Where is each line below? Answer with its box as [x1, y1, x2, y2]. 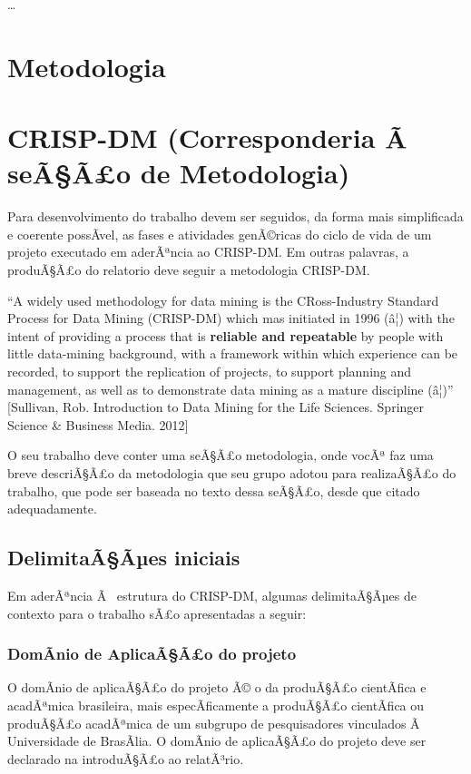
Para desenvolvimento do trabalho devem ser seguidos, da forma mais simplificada [7, 207, 464, 226]
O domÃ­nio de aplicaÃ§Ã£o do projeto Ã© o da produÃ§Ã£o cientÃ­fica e [7, 678, 427, 697]
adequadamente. [7, 499, 97, 518]
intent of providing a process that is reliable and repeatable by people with [7, 326, 444, 345]
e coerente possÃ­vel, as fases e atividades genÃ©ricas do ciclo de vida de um [7, 224, 432, 243]
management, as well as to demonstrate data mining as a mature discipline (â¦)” [7, 379, 454, 398]
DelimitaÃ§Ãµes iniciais [7, 544, 240, 572]
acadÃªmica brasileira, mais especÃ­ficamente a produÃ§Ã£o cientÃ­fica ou [7, 695, 425, 714]
